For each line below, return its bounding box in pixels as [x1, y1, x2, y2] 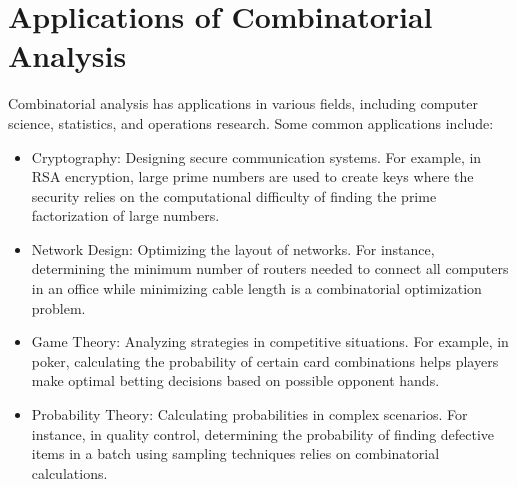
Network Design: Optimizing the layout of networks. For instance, [31, 238, 435, 259]
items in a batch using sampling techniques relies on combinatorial [31, 443, 440, 464]
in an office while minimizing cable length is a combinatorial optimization [31, 278, 482, 299]
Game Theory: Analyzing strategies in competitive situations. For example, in [31, 331, 509, 352]
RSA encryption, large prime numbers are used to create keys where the [31, 166, 474, 187]
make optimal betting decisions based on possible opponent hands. [31, 370, 440, 391]
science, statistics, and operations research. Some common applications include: [8, 112, 494, 133]
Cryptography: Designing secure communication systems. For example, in [31, 146, 482, 167]
